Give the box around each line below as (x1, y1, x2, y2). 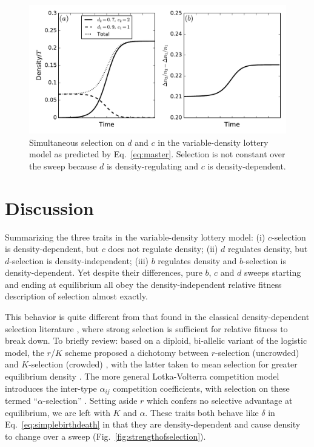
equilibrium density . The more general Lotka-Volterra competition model (5, 370, 279, 383)
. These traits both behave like (145, 406, 259, 418)
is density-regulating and (106, 159, 199, 172)
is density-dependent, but (5, 242, 99, 255)
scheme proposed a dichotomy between (65, 346, 209, 358)
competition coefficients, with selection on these (113, 381, 290, 394)
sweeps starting (244, 266, 301, 279)
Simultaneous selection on (29, 135, 125, 148)
